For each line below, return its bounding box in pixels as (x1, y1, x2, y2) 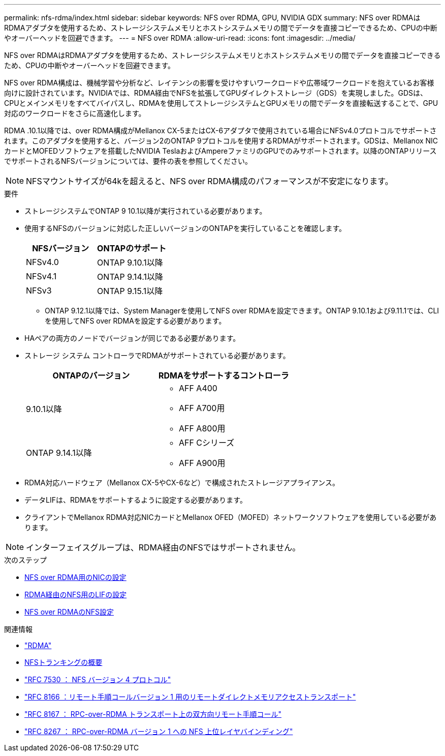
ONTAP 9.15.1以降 (97, 286, 163, 296)
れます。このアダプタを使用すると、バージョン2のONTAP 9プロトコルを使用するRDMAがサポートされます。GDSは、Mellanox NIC (4, 136, 438, 145)
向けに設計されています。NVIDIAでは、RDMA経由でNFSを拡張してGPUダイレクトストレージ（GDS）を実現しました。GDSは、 (4, 89, 428, 97)
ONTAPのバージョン (52, 370, 130, 381)
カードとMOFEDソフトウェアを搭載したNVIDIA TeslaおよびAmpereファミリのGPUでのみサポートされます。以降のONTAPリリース (4, 147, 437, 155)
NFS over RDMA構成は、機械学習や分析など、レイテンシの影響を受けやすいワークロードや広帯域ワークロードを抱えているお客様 (4, 78, 434, 87)
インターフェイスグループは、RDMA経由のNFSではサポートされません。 (26, 542, 301, 553)
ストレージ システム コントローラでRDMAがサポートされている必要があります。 (24, 351, 290, 360)
